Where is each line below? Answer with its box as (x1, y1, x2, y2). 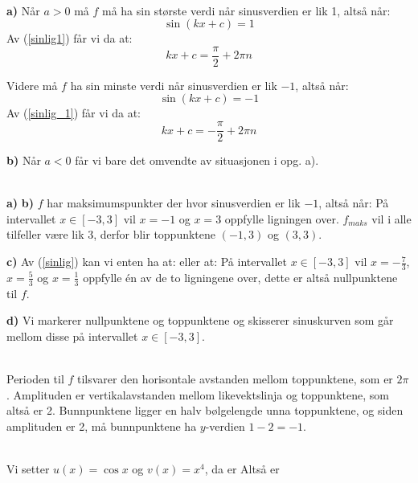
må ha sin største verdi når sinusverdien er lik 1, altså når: (102, 2, 391, 18)
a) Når (6, 2, 40, 18)
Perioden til (6, 370, 64, 387)
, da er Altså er (204, 460, 280, 477)
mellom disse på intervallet (6, 327, 138, 344)
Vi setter (6, 460, 50, 477)
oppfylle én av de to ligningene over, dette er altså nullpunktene (83, 268, 398, 285)
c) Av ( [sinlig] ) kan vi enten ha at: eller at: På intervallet (6, 253, 288, 270)
